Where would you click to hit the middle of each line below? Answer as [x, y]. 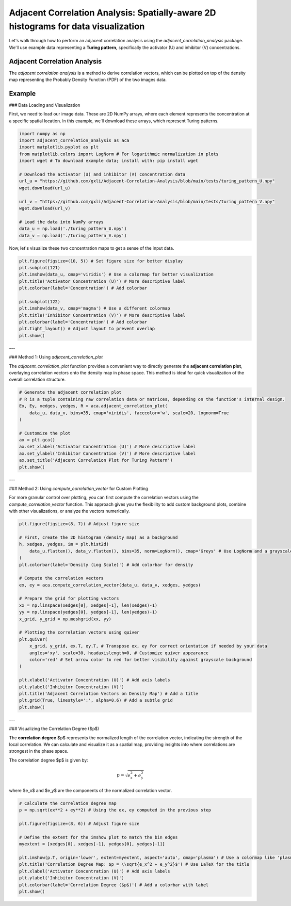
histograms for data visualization [77, 26]
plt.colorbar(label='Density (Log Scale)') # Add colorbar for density [106, 565]
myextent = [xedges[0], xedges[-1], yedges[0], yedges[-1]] [92, 844]
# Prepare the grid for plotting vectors [69, 599]
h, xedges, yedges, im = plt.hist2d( [64, 544]
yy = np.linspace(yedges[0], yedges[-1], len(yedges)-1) [88, 612]
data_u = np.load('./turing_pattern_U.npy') [73, 229]
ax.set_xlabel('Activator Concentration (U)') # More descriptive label [107, 447]
